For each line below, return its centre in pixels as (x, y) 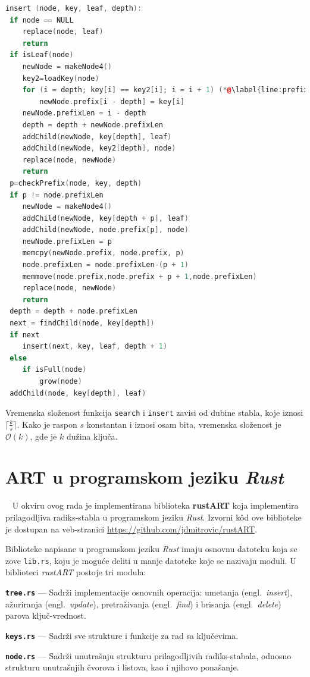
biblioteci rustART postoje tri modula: (76, 572)
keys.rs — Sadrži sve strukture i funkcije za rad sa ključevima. (122, 635)
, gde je (43, 436)
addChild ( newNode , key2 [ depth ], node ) (99, 148)
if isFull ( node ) (54, 370)
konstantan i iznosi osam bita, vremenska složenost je (184, 424)
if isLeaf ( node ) (42, 55)
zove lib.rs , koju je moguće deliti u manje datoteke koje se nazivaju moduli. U (151, 560)
